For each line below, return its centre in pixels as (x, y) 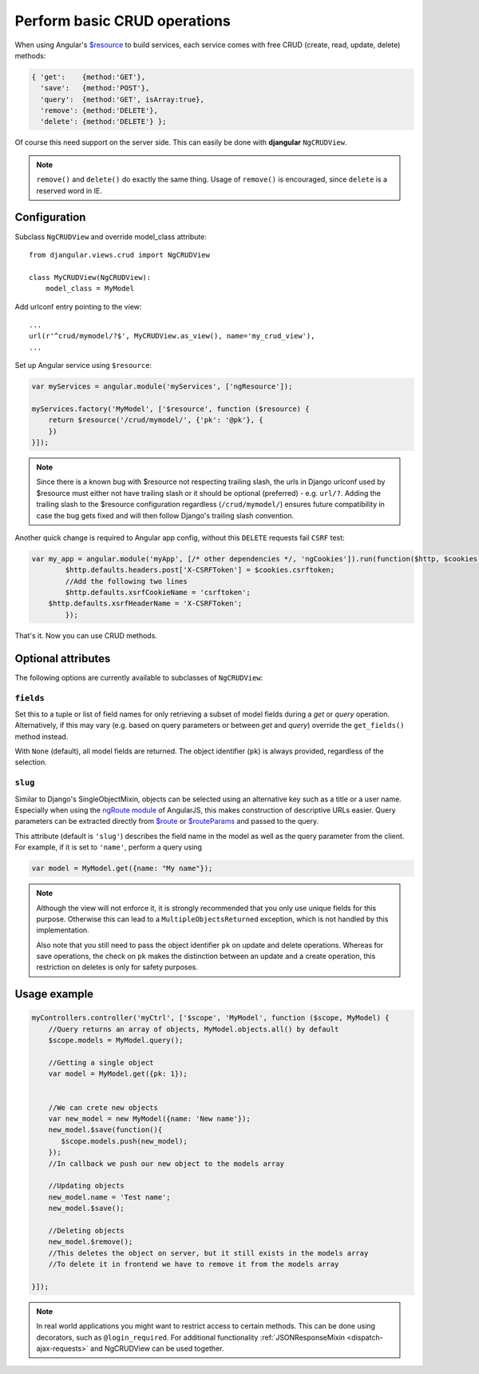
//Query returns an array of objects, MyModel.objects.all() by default (194, 1029)
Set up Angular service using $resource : (83, 365)
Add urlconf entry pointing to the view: (78, 306)
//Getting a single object (101, 1063)
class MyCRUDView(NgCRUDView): (90, 277)
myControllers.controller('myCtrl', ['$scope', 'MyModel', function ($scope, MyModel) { (211, 1018)
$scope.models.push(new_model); (124, 1141)
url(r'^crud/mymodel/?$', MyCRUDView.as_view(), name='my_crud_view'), (172, 336)
